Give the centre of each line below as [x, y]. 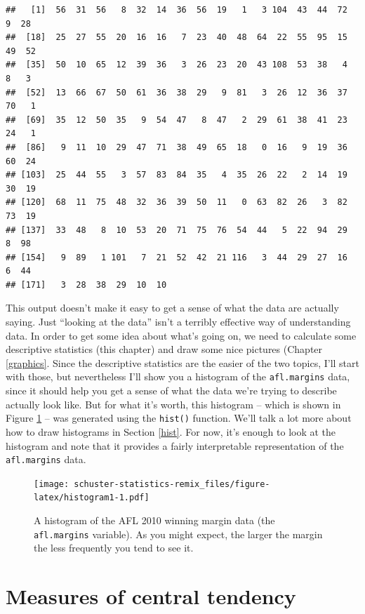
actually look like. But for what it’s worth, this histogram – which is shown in [173, 404]
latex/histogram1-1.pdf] [92, 498]
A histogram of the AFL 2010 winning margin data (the [154, 520]
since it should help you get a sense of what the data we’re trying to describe [171, 391]
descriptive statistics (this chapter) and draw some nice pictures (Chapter [164, 349]
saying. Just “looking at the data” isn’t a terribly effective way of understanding [178, 322]
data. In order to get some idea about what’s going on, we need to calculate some [181, 335]
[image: [52, 484]
